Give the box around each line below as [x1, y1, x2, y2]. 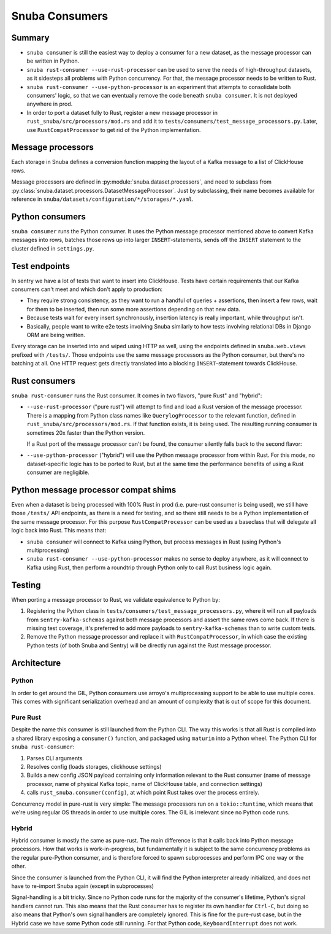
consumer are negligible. [26, 469, 89, 476]
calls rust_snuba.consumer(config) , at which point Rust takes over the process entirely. [26, 789, 260, 796]
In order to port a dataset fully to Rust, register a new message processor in [26, 109, 218, 116]
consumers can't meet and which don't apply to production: [11, 286, 162, 293]
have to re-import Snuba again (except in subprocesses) [11, 882, 154, 890]
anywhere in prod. [26, 100, 73, 107]
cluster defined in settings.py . [11, 244, 94, 252]
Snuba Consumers [11, 9, 108, 23]
